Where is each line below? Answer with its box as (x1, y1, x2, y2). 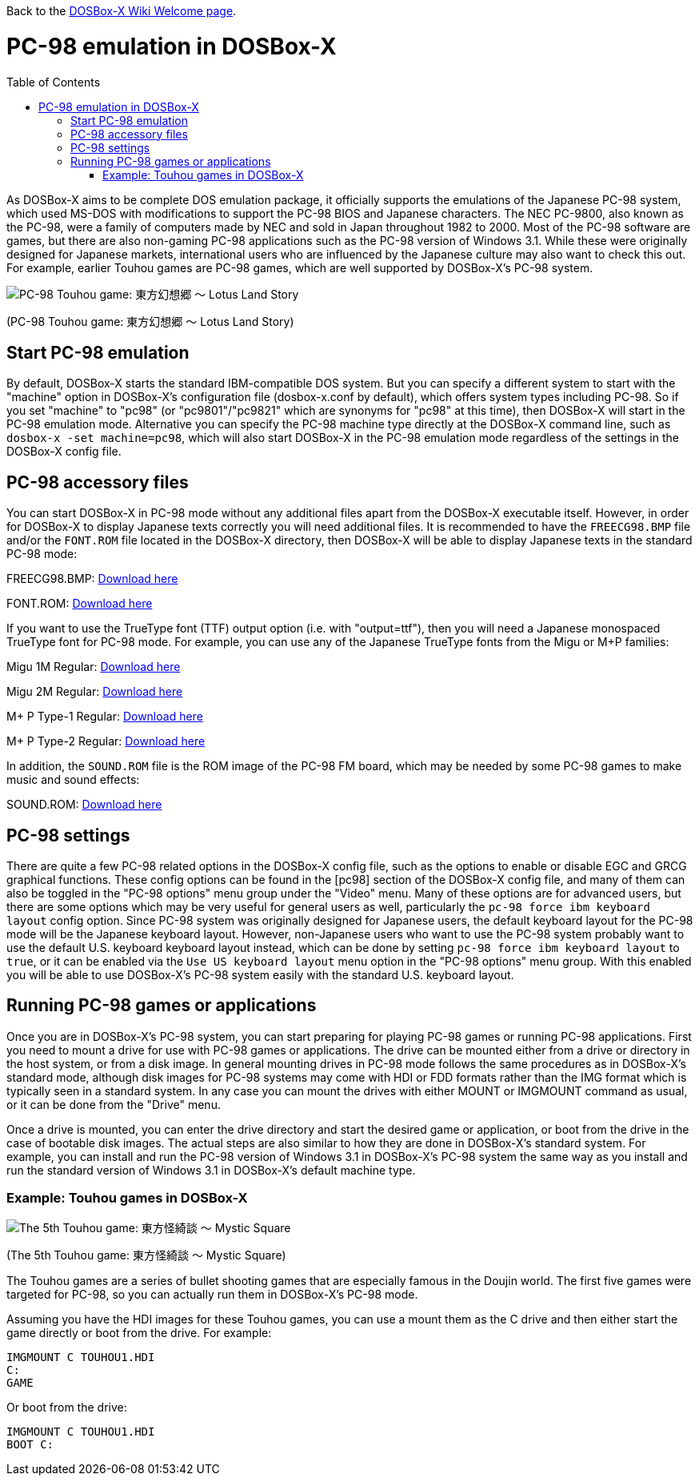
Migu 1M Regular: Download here (6, 660, 181, 674)
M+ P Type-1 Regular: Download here (6, 709, 203, 724)
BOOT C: (6, 1437, 54, 1451)
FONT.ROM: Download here (6, 596, 153, 611)
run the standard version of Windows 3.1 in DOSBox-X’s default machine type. (6, 1163, 416, 1177)
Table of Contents (6, 74, 101, 89)
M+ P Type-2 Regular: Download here (6, 734, 206, 749)
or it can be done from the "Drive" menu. (6, 1097, 221, 1111)
